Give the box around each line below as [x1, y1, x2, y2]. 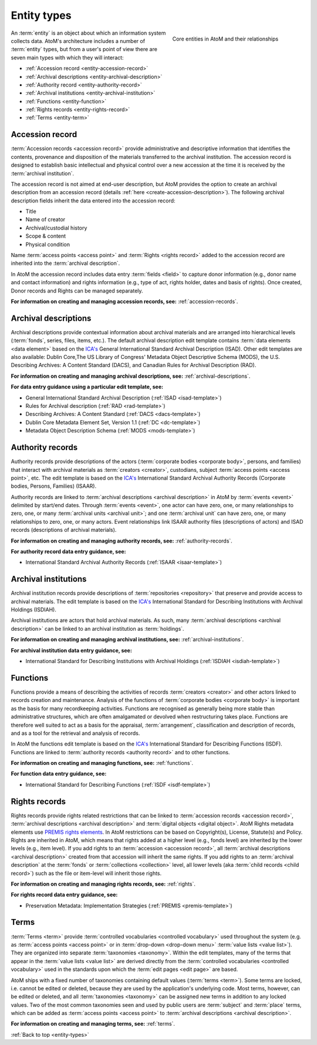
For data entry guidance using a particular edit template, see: [11, 383, 164, 391]
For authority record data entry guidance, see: [11, 548, 126, 555]
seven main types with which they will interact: [11, 54, 124, 61]
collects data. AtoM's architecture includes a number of [11, 37, 146, 44]
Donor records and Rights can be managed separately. [11, 287, 143, 294]
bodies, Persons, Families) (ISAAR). [11, 482, 97, 490]
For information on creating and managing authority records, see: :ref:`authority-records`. [11, 537, 233, 544]
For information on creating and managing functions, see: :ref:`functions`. [11, 760, 194, 767]
